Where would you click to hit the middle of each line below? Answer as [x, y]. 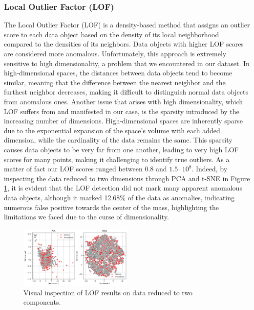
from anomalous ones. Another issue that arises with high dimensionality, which [124, 101]
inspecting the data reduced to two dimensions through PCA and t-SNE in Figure [127, 178]
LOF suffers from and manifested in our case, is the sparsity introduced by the [122, 111]
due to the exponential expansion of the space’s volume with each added [112, 130]
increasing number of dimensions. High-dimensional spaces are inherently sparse [123, 121]
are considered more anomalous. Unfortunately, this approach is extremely [115, 53]
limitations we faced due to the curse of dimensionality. [86, 217]
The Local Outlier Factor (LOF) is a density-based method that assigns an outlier [127, 25]
